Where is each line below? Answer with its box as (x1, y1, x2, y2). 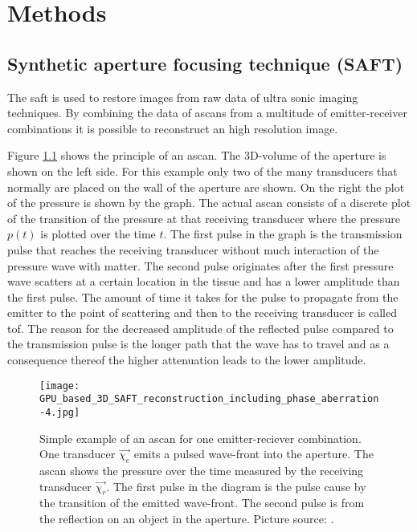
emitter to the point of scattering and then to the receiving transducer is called (7, 304, 397, 321)
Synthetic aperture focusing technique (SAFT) (7, 51, 403, 75)
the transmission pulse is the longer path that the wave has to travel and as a (7, 335, 390, 352)
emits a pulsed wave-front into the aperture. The (133, 445, 374, 462)
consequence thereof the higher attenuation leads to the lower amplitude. (7, 351, 366, 368)
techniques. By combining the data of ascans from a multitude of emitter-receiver (7, 104, 407, 121)
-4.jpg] (39, 406, 80, 418)
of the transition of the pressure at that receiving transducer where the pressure (7, 209, 400, 226)
